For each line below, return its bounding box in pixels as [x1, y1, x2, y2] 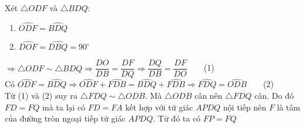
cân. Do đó [254, 89, 294, 101]
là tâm [277, 101, 300, 113]
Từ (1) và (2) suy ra [5, 89, 78, 101]
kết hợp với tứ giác [125, 101, 193, 113]
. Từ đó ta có [153, 112, 201, 124]
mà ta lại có [42, 101, 86, 113]
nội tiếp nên [223, 101, 266, 113]
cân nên [194, 89, 223, 101]
